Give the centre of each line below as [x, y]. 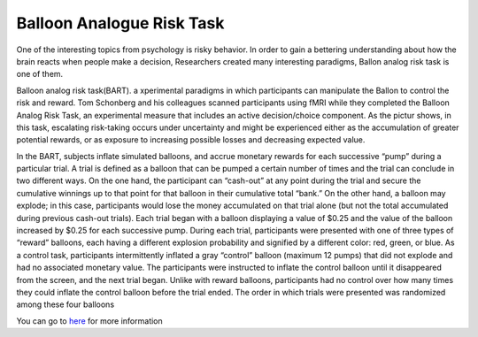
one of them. [40, 74]
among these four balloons [66, 304]
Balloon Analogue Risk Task [120, 23]
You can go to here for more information [89, 321]
